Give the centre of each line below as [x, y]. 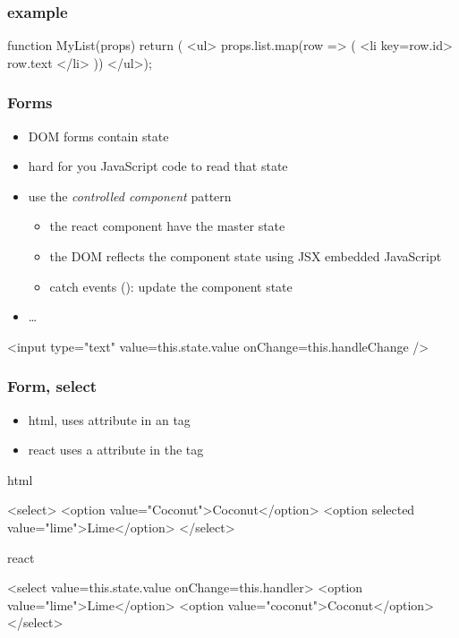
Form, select [52, 386]
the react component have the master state [167, 226]
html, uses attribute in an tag [109, 419]
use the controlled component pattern [130, 196]
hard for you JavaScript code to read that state [158, 166]
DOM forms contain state [98, 136]
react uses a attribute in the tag [116, 450]
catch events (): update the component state [171, 286]
